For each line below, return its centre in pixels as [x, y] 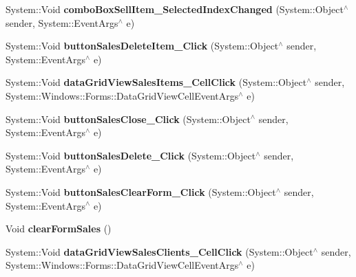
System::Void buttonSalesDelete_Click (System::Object [131, 155]
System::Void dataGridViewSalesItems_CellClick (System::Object [156, 82]
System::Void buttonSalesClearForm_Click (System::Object [141, 191]
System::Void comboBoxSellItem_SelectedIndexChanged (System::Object [175, 9]
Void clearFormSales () [59, 229]
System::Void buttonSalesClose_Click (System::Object [128, 119]
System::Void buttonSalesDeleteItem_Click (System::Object [142, 46]
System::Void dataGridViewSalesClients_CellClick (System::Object [159, 251]
